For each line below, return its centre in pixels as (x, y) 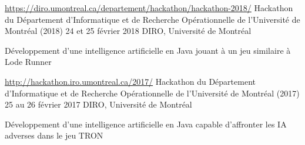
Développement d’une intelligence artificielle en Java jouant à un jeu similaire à (148, 50)
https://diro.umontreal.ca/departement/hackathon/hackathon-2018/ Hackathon (149, 8)
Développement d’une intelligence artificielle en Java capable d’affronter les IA (146, 124)
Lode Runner (28, 62)
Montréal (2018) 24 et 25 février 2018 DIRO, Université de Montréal (128, 31)
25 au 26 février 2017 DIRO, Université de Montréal (98, 104)
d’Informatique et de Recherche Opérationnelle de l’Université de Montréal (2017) (152, 93)
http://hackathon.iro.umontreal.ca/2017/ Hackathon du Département (130, 81)
